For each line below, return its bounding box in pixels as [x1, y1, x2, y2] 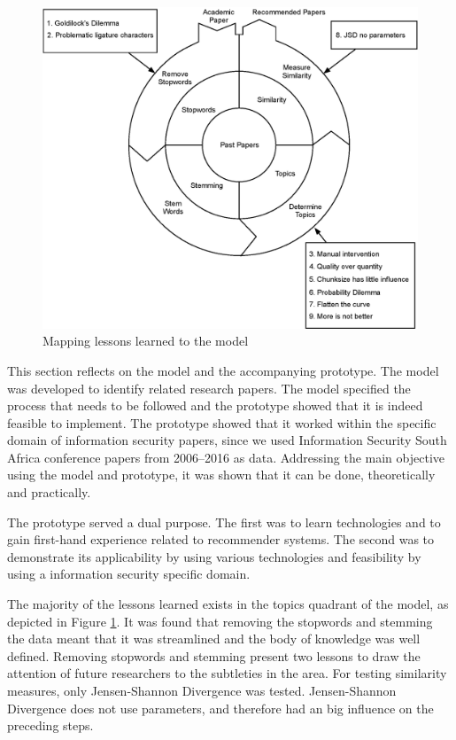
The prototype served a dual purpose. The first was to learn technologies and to [7, 512, 441, 531]
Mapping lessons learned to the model [43, 331, 249, 350]
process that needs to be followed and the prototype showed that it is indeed [7, 396, 423, 415]
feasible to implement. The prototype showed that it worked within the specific [7, 413, 437, 432]
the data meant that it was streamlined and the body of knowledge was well [7, 629, 421, 648]
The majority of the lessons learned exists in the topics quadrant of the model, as [7, 595, 449, 613]
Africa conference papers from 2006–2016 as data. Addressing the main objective [7, 448, 444, 466]
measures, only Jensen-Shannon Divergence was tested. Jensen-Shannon [7, 682, 397, 699]
